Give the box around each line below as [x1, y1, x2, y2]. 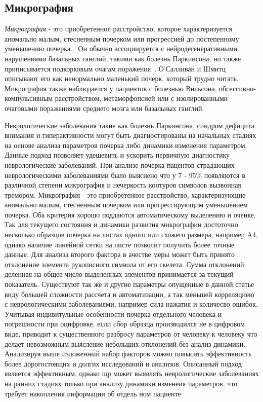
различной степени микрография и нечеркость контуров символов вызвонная [5, 179, 241, 190]
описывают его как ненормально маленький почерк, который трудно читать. [5, 73, 239, 84]
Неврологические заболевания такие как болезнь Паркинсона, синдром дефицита [5, 120, 254, 130]
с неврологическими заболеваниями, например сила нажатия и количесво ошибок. [5, 299, 258, 309]
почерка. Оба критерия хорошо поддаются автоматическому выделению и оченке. [5, 209, 256, 220]
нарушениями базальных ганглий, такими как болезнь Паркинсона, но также [5, 53, 241, 63]
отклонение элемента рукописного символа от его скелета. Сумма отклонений [5, 259, 244, 269]
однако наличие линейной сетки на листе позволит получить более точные [5, 239, 235, 249]
